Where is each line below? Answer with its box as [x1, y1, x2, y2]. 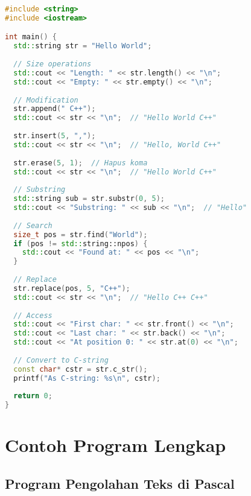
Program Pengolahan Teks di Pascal [5, 474, 235, 492]
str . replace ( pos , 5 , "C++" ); [13, 284, 130, 293]
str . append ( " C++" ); [13, 104, 96, 113]
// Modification [13, 95, 78, 104]
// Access [13, 311, 52, 320]
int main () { [5, 33, 57, 42]
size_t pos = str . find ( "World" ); [13, 230, 148, 239]
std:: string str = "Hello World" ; [13, 42, 152, 51]
